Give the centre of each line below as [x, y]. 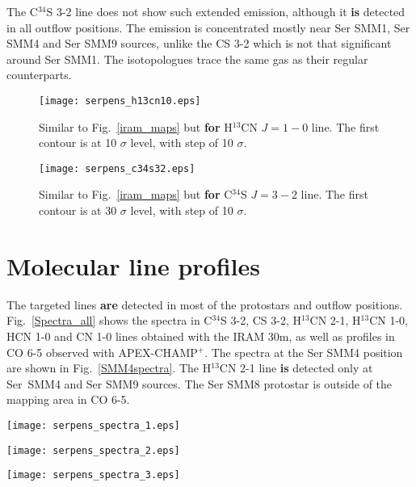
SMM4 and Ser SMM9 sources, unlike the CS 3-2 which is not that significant [199, 43]
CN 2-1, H [335, 320]
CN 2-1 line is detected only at [296, 368]
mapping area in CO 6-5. [68, 399]
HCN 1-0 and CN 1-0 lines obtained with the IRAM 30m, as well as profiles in [201, 336]
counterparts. [39, 75]
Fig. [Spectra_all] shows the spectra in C [109, 320]
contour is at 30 [78, 210]
